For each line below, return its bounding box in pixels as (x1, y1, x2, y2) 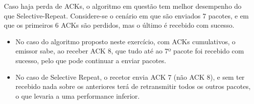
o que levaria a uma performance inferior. (15, 90, 140, 101)
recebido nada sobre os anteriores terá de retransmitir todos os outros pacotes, (15, 81, 251, 91)
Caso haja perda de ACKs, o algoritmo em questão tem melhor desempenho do (4, 1, 242, 11)
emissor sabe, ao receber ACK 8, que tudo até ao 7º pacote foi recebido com (15, 46, 244, 56)
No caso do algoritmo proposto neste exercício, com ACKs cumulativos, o (15, 36, 236, 46)
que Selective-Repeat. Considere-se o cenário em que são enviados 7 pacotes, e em (4, 10, 249, 20)
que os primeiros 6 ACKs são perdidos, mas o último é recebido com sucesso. (4, 20, 234, 30)
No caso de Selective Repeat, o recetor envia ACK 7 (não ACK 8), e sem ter (15, 71, 245, 82)
